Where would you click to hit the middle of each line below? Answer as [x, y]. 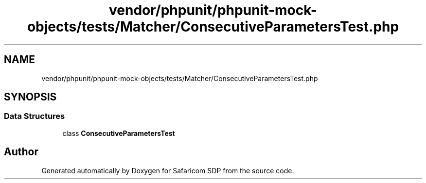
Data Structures [35, 116]
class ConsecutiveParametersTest [119, 133]
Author [21, 152]
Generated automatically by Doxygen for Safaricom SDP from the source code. [168, 170]
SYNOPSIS [30, 97]
